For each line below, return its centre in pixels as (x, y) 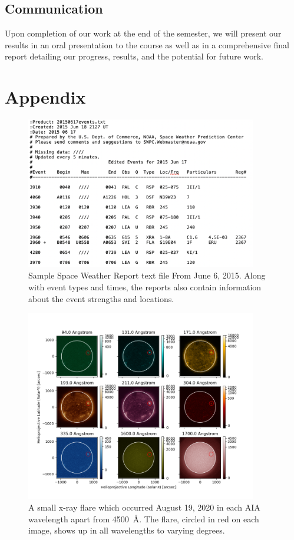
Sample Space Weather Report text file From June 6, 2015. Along (147, 275)
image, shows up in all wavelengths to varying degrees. (127, 530)
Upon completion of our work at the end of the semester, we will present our (143, 33)
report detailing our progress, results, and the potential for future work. (134, 56)
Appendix (45, 97)
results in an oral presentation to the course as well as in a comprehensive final (147, 44)
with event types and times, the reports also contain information (145, 287)
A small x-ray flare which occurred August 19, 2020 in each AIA (144, 507)
